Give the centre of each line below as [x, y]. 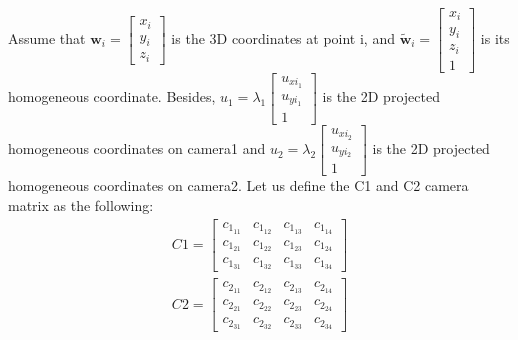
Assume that [47, 37]
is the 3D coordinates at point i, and [283, 37]
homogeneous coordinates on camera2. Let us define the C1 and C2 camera [238, 185]
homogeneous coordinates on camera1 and [137, 148]
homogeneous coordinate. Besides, [112, 96]
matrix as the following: [81, 205]
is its [495, 37]
